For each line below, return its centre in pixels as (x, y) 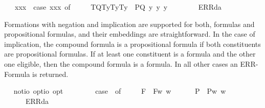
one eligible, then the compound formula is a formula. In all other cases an (121, 63)
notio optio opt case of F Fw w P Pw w (120, 91)
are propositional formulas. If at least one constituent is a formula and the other (130, 54)
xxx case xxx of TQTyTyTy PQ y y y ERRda (118, 7)
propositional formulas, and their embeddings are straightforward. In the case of (130, 34)
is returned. (50, 74)
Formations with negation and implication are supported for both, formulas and (129, 24)
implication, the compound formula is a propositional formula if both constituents (132, 44)
